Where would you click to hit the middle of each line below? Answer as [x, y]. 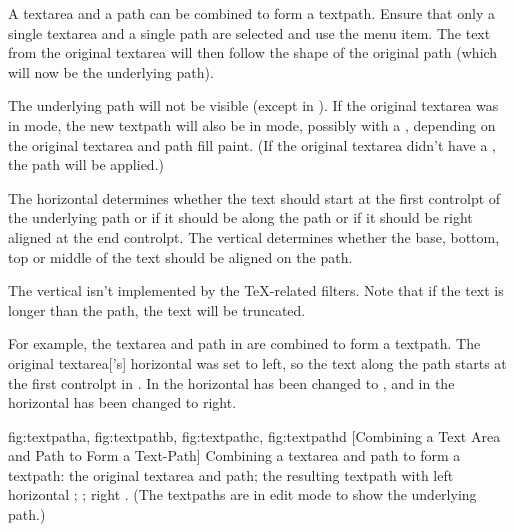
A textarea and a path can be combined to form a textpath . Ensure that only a [251, 13]
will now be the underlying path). [111, 71]
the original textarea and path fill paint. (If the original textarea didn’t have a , [252, 144]
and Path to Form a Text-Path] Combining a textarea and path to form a [234, 455]
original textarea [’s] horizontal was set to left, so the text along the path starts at [257, 362]
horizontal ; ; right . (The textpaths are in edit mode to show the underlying [242, 494]
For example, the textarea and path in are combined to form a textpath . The [244, 343]
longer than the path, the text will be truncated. [157, 309]
